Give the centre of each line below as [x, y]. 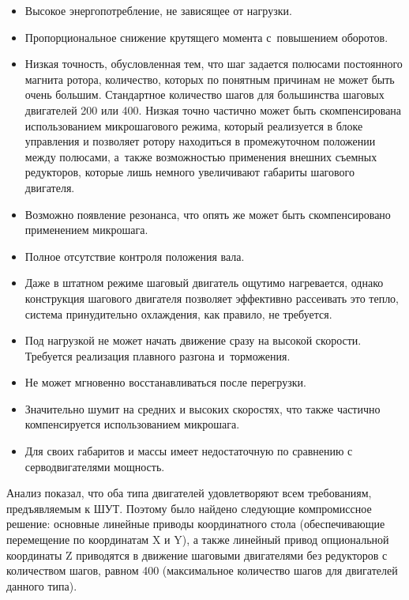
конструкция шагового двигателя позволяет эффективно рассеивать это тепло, [212, 298]
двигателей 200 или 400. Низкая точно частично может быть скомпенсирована [213, 109]
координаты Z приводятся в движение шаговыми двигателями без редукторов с [197, 555]
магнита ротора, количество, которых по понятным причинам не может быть [210, 79]
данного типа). [42, 585]
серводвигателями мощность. [95, 466]
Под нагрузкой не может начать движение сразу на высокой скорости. [193, 340]
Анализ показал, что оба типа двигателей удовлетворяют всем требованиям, [189, 493]
